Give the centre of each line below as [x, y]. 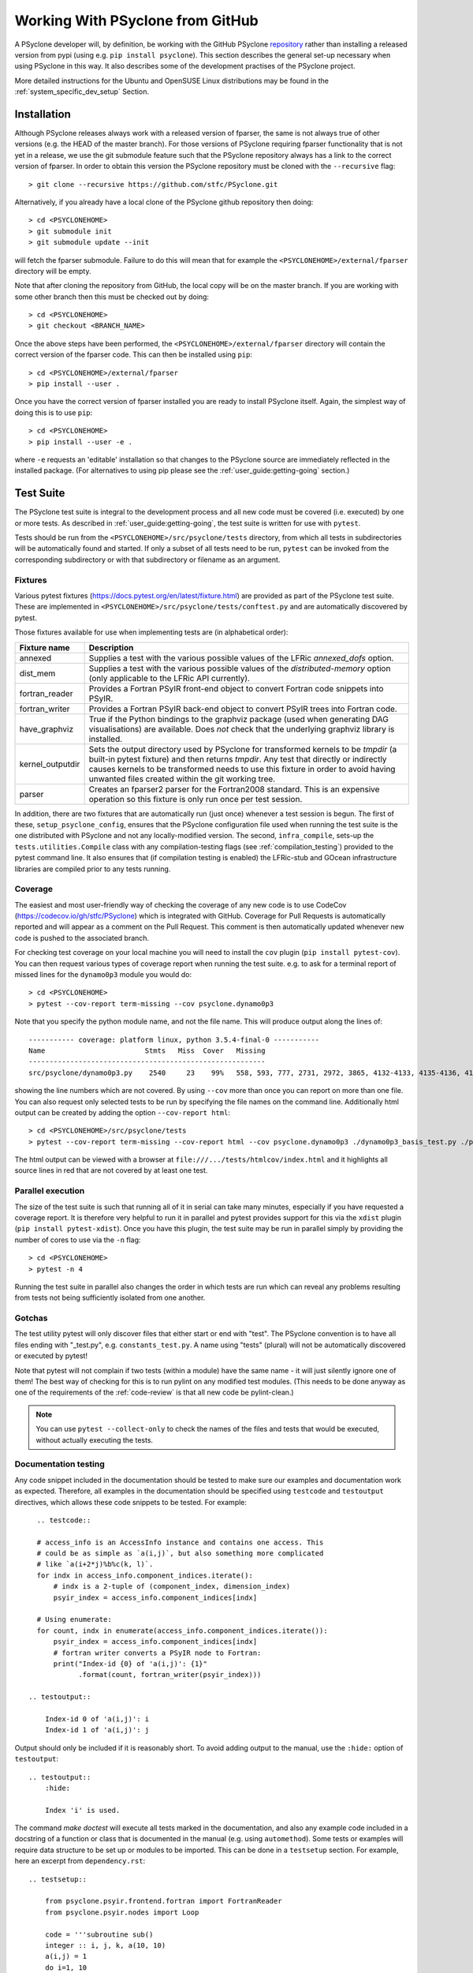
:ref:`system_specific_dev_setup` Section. [82, 92]
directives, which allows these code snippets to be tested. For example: [131, 1502]
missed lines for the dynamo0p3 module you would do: [103, 974]
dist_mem [37, 673]
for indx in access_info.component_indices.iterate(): [145, 1575]
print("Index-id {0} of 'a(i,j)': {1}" [130, 1664]
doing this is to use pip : [54, 412]
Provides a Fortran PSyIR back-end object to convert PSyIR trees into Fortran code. [243, 709]
